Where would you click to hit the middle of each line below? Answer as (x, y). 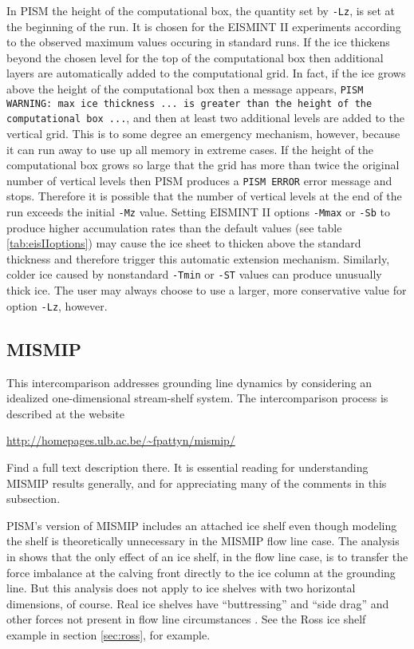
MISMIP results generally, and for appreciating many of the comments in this (197, 483)
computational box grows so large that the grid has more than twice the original (203, 165)
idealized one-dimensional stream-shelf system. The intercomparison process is (197, 398)
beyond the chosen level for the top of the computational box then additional (195, 57)
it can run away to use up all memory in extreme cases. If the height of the (190, 149)
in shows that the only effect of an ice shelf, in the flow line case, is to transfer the (207, 556)
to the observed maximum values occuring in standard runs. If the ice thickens (198, 42)
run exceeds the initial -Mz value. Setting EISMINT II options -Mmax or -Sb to (198, 212)
